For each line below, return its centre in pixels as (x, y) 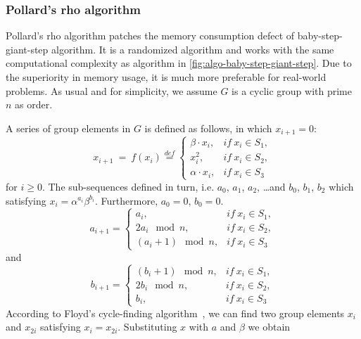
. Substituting (147, 327)
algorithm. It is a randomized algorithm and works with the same (193, 49)
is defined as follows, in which (208, 128)
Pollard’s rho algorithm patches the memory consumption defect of (150, 36)
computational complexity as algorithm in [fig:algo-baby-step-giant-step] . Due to (179, 63)
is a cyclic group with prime (292, 90)
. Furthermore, (127, 200)
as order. (34, 104)
